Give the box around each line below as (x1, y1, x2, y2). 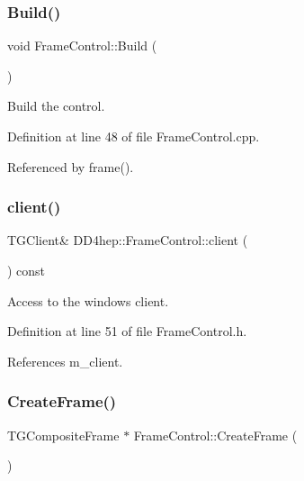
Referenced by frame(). (7, 157, 134, 176)
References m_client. (7, 351, 123, 370)
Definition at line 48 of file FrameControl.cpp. (7, 127, 260, 145)
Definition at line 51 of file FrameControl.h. (7, 322, 247, 340)
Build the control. (7, 96, 105, 115)
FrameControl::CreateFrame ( (133, 425, 298, 444)
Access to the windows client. (7, 291, 169, 310)
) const (7, 261, 46, 279)
